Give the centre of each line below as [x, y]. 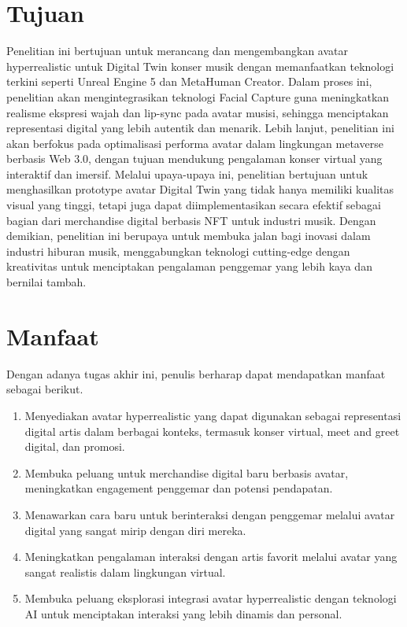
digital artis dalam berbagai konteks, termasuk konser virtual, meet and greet [212, 431]
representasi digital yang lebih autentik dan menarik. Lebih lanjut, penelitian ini [200, 128]
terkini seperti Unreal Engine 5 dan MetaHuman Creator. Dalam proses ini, [189, 81]
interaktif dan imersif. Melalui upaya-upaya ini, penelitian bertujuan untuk [187, 173]
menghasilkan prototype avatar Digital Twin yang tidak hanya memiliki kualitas [200, 189]
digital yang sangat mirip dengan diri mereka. [135, 530]
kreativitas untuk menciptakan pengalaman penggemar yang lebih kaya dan [189, 266]
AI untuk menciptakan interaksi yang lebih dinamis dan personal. [183, 613]
